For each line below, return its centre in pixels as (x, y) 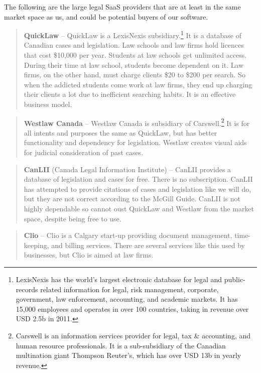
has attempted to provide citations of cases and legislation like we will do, (138, 189)
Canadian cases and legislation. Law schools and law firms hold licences (134, 45)
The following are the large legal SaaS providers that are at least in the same (122, 7)
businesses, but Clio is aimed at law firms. (89, 255)
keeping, (36, 245)
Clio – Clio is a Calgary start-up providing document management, (128, 235)
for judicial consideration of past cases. (84, 152)
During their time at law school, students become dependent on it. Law (134, 65)
